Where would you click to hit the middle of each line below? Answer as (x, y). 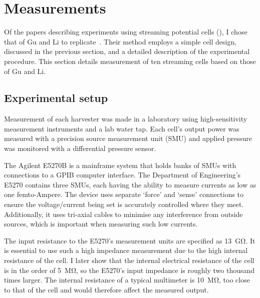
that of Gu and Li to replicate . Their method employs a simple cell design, (120, 41)
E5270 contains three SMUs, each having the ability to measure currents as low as (130, 184)
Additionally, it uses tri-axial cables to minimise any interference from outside (123, 214)
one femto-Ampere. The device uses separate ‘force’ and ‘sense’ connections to (124, 194)
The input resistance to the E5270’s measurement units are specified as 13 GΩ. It (130, 240)
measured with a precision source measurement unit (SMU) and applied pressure (128, 138)
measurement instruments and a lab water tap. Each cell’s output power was (122, 128)
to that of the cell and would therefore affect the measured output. (106, 289)
